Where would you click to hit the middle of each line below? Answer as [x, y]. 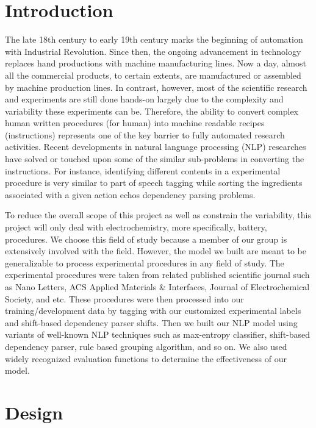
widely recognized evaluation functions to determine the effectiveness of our [146, 358]
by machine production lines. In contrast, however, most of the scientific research [156, 87]
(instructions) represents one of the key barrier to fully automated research [145, 134]
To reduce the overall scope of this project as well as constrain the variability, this [158, 215]
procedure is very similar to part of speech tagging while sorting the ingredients [154, 183]
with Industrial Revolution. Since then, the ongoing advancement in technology [153, 51]
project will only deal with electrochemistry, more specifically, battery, [136, 227]
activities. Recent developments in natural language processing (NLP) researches [156, 147]
